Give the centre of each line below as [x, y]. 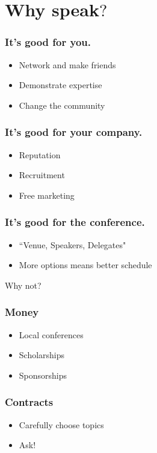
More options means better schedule [85, 265]
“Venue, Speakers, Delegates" [72, 244]
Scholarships [42, 355]
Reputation [40, 154]
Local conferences [51, 334]
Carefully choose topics [61, 424]
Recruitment [42, 175]
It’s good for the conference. [75, 222]
